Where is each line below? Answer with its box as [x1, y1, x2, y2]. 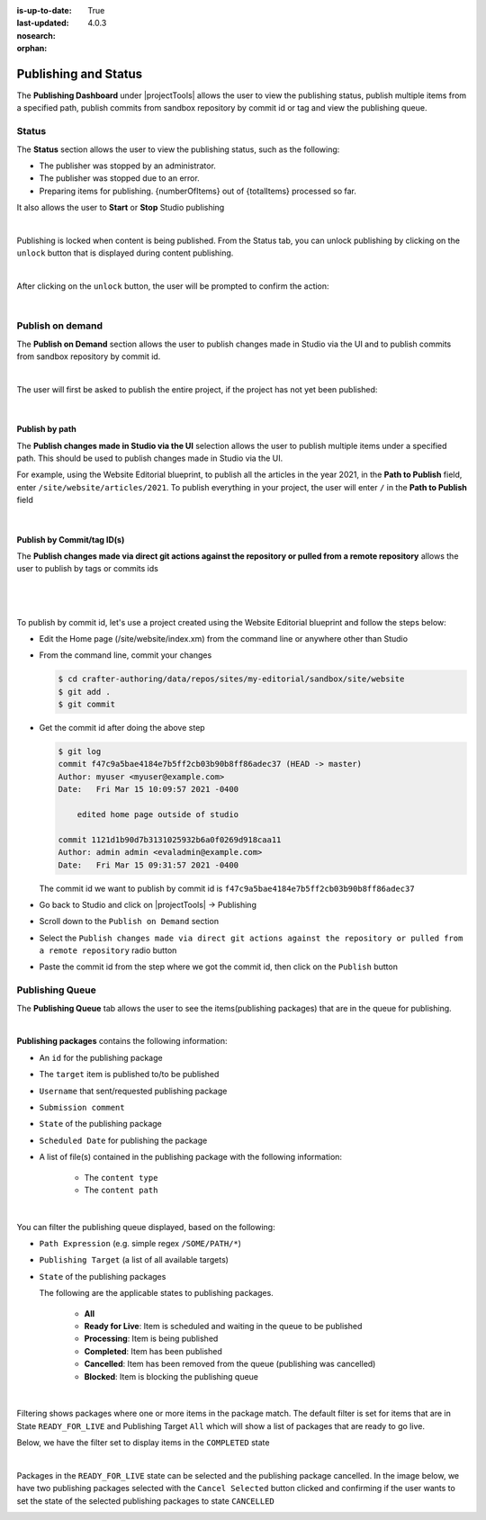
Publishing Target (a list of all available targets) [39, 1255, 229, 1265]
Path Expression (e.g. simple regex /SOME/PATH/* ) [39, 1238, 242, 1249]
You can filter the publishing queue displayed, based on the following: [16, 1221, 275, 1232]
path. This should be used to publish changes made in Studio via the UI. [16, 453, 283, 463]
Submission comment [39, 1102, 125, 1112]
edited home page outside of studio [76, 809, 238, 819]
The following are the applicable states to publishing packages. [39, 1288, 274, 1299]
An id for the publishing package [39, 1052, 163, 1063]
